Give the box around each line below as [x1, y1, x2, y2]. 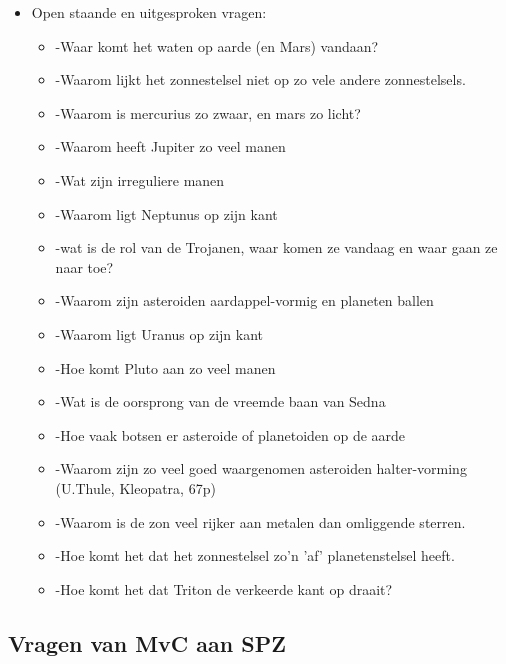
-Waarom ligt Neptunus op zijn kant [55, 203, 278, 224]
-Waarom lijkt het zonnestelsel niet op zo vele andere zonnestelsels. [55, 69, 466, 90]
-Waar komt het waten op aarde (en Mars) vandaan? [55, 35, 379, 56]
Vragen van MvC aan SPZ [8, 627, 286, 658]
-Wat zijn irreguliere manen [55, 169, 225, 190]
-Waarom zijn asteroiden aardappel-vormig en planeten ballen [55, 290, 434, 311]
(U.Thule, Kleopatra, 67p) [55, 477, 216, 498]
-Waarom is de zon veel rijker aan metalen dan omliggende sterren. [55, 511, 466, 532]
